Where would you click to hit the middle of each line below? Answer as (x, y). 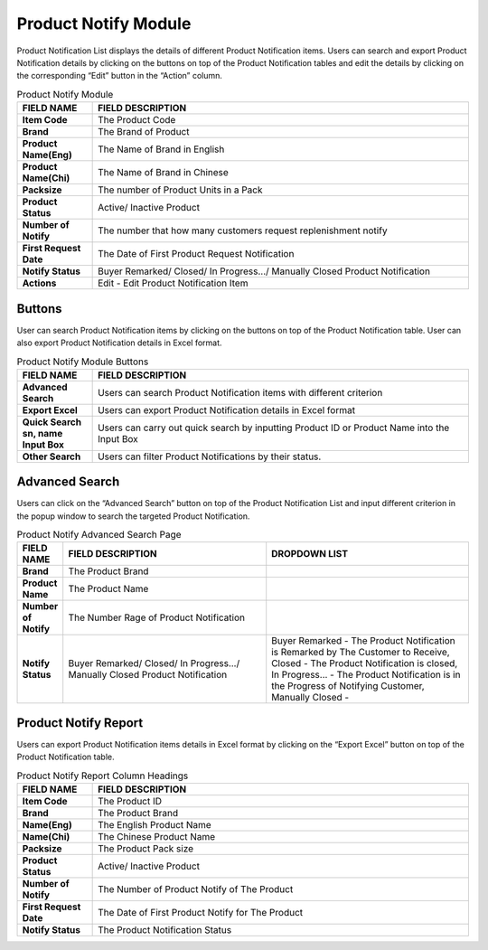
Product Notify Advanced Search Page (99, 535)
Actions (39, 283)
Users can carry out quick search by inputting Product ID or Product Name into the (274, 428)
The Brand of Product (144, 132)
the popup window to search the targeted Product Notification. (133, 516)
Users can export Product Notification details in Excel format (227, 409)
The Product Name (108, 589)
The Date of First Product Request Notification (196, 254)
